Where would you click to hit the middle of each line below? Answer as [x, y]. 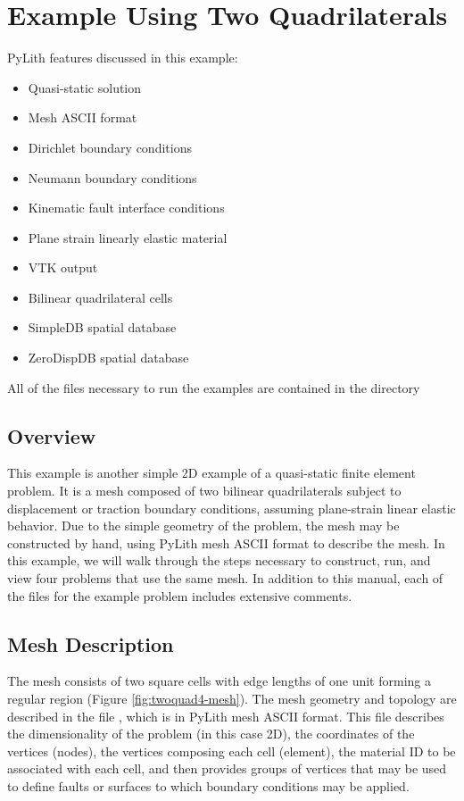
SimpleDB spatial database [102, 327]
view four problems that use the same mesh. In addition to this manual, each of [225, 578]
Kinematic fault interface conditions [126, 208]
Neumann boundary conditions [112, 177]
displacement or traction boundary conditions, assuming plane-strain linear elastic [232, 508]
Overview [52, 435]
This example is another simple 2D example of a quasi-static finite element [211, 473]
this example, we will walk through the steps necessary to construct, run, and [219, 560]
